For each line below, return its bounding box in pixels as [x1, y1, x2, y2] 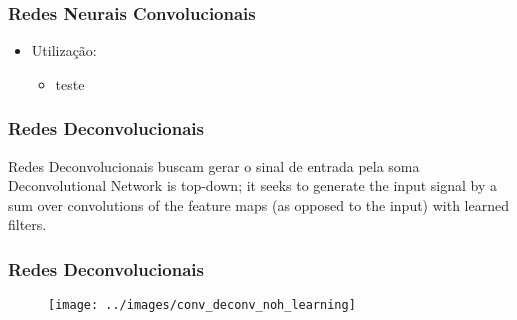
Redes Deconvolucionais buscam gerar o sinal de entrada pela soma [8, 155, 420, 176]
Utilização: [31, 40, 97, 61]
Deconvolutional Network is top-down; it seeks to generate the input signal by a [8, 175, 498, 196]
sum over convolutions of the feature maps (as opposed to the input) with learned [8, 194, 510, 215]
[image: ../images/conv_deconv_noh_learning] [48, 298, 356, 313]
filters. [8, 214, 47, 235]
